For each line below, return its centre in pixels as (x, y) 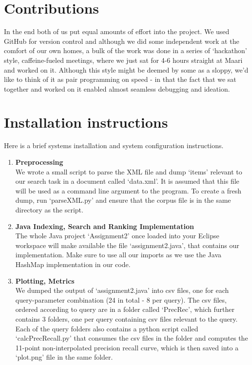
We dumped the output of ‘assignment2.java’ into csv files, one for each (122, 290)
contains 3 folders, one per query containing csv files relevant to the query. (126, 318)
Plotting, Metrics (45, 280)
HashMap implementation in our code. (73, 264)
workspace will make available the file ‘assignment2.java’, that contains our (127, 245)
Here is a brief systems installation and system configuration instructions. (114, 145)
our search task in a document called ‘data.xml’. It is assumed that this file (127, 181)
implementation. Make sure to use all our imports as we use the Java (118, 255)
